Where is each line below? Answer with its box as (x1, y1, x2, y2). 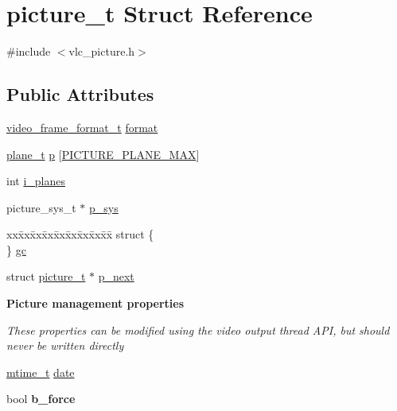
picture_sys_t (6, 199, 76, 215)
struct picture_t (6, 268, 86, 285)
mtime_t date (6, 363, 75, 380)
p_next (98, 268, 134, 285)
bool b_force (6, 390, 76, 407)
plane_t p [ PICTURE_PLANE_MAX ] (6, 145, 200, 162)
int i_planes (6, 173, 65, 189)
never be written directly (6, 337, 124, 354)
